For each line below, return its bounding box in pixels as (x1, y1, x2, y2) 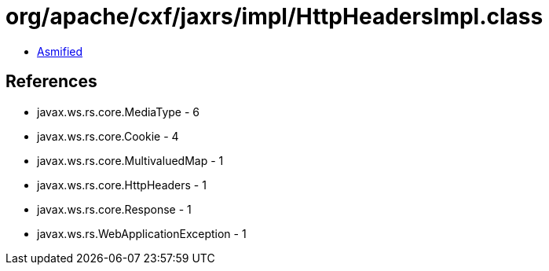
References (5, 71, 97, 92)
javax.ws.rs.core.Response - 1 (37, 202, 192, 216)
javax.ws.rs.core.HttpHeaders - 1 (37, 178, 207, 192)
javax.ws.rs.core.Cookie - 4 (37, 129, 179, 143)
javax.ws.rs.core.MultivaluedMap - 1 (37, 153, 224, 167)
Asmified (37, 44, 83, 58)
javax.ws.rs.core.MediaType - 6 (37, 104, 200, 119)
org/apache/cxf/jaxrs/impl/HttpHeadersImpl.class (5, 3, 544, 30)
